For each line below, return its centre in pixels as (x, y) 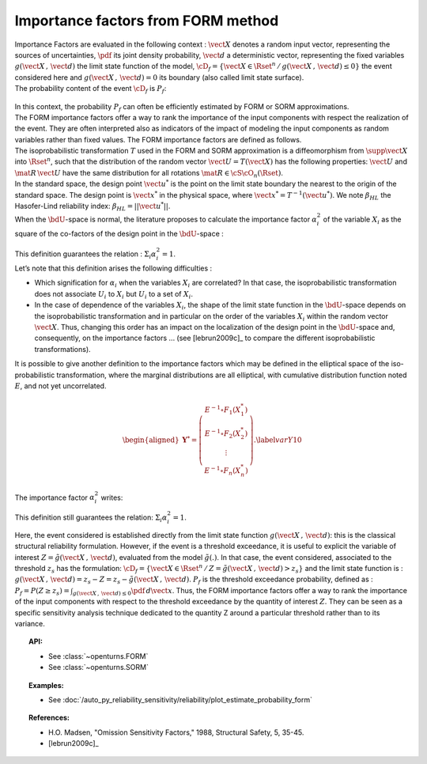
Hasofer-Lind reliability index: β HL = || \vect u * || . (93, 206)
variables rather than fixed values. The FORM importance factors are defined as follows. (158, 139)
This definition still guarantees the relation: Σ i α (91, 518)
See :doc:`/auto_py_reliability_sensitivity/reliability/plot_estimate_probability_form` (180, 699)
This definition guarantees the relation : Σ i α (86, 255)
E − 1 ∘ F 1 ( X (223, 410)
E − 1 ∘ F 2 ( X (223, 433)
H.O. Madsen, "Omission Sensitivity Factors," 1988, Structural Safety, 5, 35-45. (176, 732)
